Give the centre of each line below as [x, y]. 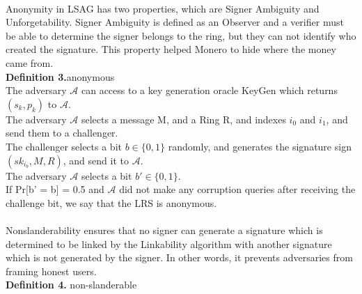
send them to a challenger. [62, 133]
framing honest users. [51, 271]
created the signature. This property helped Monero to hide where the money [171, 49]
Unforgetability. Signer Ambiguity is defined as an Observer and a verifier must [175, 22]
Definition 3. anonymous [60, 76]
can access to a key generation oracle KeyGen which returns [209, 90]
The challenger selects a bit [64, 146]
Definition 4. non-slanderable [71, 285]
